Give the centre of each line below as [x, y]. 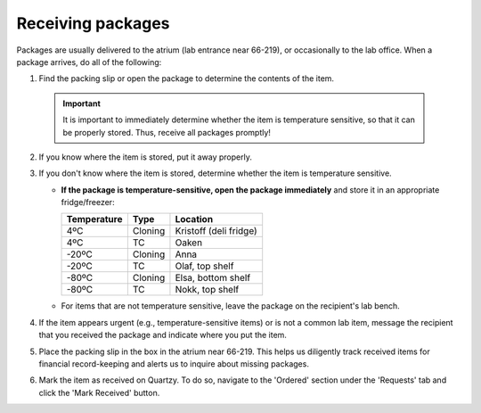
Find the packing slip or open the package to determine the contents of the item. [186, 78]
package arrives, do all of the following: [89, 62]
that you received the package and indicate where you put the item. [163, 335]
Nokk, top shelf [207, 290]
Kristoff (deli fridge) [216, 231]
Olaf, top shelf [204, 266]
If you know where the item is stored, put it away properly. [146, 157]
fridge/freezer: [88, 202]
